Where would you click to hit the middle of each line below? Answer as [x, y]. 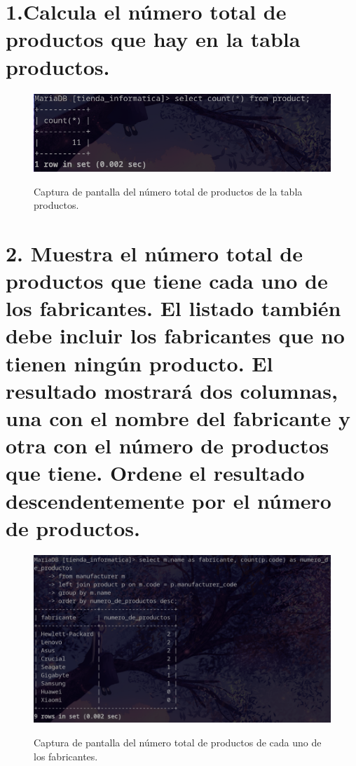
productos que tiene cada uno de [167, 281]
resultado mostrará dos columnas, [172, 390]
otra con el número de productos [167, 445]
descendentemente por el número [169, 500]
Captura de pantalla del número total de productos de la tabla [168, 191]
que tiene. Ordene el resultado [155, 473]
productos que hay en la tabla [153, 39]
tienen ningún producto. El [139, 363]
